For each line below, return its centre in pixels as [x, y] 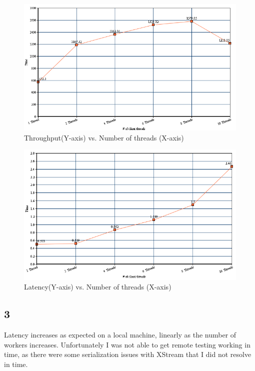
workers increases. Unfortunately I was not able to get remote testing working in [127, 344]
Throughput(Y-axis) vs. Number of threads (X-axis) [104, 137]
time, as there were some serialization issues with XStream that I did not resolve [128, 354]
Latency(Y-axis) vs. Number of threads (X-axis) [98, 287]
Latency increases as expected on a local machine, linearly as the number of [120, 334]
